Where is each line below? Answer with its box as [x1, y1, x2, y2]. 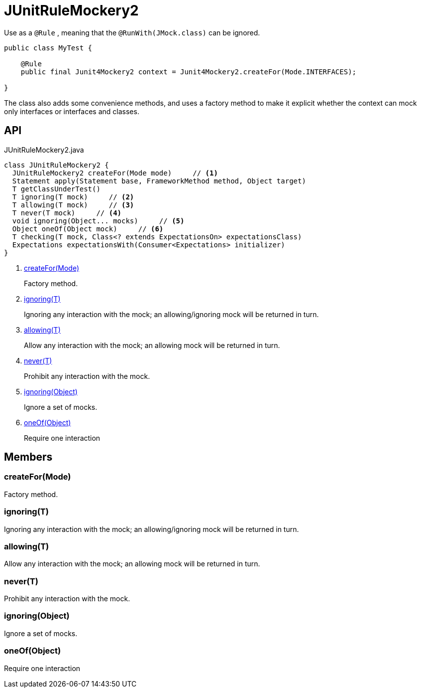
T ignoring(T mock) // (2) [12, 192, 134, 201]
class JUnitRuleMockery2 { [4, 161, 109, 169]
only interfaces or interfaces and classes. [4, 107, 139, 116]
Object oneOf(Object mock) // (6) [12, 224, 164, 233]
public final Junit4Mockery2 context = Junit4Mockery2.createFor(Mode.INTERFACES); [20, 67, 357, 76]
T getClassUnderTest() [12, 184, 101, 193]
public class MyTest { [4, 43, 93, 52]
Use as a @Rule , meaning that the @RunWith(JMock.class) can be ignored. [4, 28, 260, 37]
